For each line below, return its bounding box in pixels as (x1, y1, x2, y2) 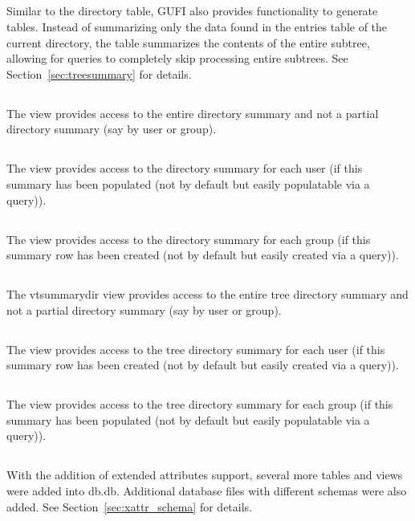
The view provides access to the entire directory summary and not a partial (6, 104, 379, 121)
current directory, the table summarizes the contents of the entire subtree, (6, 34, 370, 51)
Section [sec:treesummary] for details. (6, 65, 192, 82)
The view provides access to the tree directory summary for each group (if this (6, 396, 393, 413)
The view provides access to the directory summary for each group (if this (6, 230, 371, 247)
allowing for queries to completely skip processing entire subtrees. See (6, 50, 348, 67)
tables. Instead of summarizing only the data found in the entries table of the (6, 18, 388, 35)
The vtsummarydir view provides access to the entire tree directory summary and (6, 286, 409, 303)
